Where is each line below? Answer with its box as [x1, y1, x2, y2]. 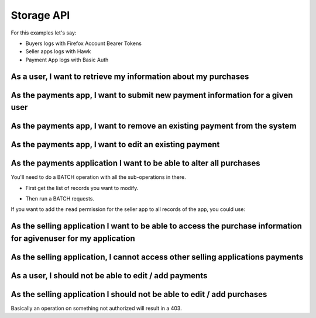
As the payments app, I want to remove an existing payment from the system [11, 121, 297, 131]
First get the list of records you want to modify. [25, 184, 139, 191]
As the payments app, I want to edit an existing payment [11, 140, 220, 150]
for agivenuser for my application [11, 233, 135, 243]
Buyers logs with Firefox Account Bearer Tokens [25, 40, 142, 47]
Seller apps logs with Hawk [25, 48, 91, 55]
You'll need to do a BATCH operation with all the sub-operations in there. [11, 174, 187, 181]
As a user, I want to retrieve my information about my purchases [11, 71, 249, 81]
